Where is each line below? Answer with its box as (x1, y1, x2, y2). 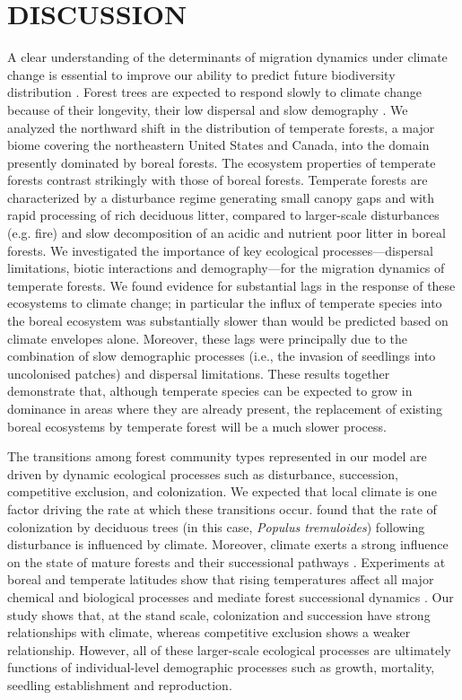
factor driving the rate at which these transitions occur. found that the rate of (7, 499, 437, 518)
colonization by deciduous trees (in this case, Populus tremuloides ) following (7, 517, 425, 536)
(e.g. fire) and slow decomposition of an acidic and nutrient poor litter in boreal (7, 223, 446, 242)
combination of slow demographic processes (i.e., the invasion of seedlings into (7, 346, 436, 365)
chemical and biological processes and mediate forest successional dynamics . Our (7, 587, 454, 606)
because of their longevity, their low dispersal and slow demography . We (7, 100, 408, 118)
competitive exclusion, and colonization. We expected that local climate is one (7, 482, 437, 501)
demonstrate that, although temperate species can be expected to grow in (7, 381, 413, 400)
